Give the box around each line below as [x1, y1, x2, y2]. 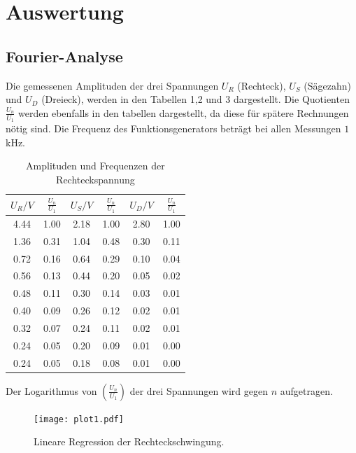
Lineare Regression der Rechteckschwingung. [34, 434, 225, 449]
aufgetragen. [280, 383, 333, 398]
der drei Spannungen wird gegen [129, 383, 269, 398]
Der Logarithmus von [6, 383, 97, 398]
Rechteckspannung [56, 172, 135, 186]
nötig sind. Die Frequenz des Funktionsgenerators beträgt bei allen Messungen [6, 121, 341, 135]
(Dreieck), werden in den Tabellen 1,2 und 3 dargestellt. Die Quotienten [41, 92, 350, 106]
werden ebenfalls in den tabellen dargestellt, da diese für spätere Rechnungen [18, 105, 349, 120]
